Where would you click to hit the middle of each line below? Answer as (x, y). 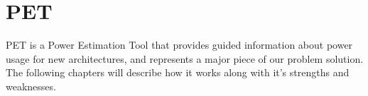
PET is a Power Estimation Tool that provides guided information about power (179, 45)
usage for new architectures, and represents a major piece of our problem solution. (185, 58)
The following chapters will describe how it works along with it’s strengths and (178, 72)
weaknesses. (31, 86)
